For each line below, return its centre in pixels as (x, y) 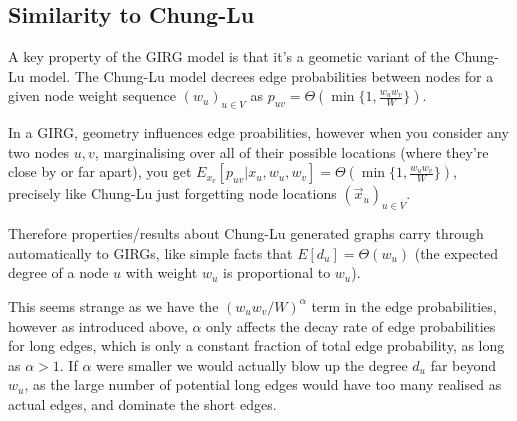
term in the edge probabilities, (404, 305)
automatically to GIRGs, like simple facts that (150, 252)
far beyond (463, 364)
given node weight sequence (92, 95)
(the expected (456, 252)
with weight (161, 272)
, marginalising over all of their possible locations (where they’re (291, 151)
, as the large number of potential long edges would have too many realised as (263, 384)
